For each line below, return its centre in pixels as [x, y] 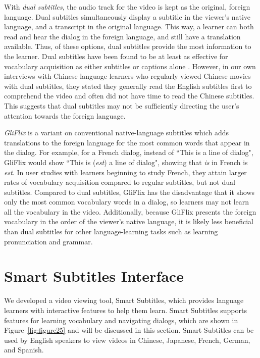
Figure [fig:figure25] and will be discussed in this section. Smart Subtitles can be [129, 330]
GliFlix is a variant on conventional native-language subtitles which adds [117, 133]
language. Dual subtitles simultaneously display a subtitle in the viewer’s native [127, 16]
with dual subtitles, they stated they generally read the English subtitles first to [128, 86]
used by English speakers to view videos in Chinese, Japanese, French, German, [127, 340]
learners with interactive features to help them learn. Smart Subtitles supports [125, 310]
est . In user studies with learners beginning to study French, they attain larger [125, 172]
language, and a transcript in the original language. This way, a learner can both [129, 27]
